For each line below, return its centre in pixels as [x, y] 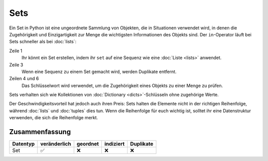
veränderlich [56, 144]
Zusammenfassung [40, 132]
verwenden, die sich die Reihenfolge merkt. [54, 118]
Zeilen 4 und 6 [24, 79]
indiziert [115, 144]
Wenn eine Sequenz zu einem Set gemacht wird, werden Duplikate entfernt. [99, 72]
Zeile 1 [16, 51]
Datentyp [23, 144]
